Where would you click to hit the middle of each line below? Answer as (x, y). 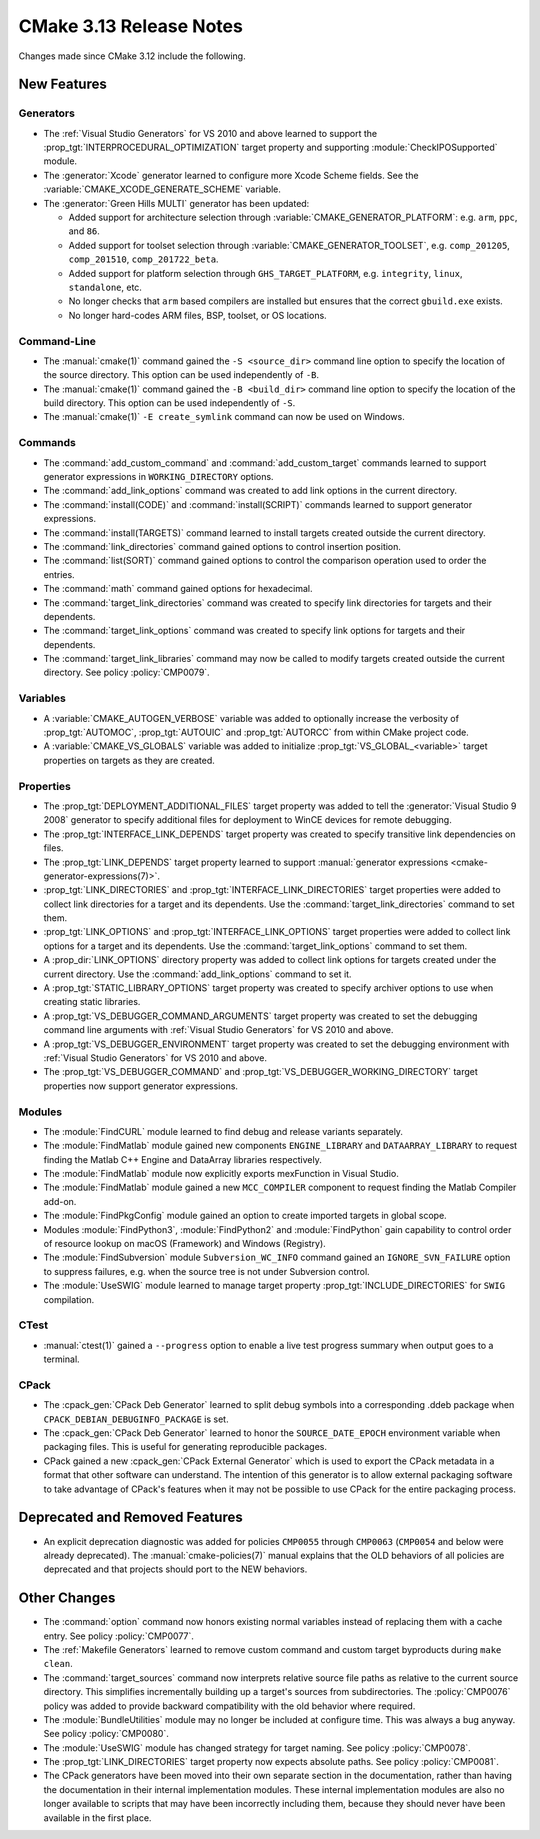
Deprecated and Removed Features (131, 1517)
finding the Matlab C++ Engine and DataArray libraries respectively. (182, 1159)
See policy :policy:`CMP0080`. (106, 1734)
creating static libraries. (92, 1002)
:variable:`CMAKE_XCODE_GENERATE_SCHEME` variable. (162, 189)
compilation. (69, 1299)
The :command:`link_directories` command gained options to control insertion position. (222, 546)
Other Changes (67, 1598)
